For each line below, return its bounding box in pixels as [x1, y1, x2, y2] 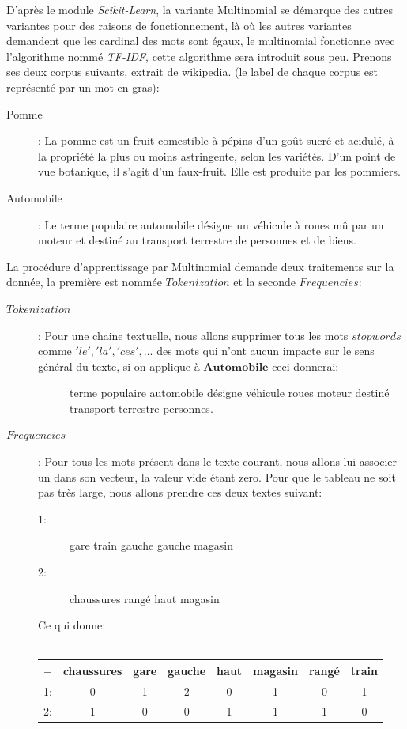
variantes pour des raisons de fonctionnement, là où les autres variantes [6, 17, 352, 33]
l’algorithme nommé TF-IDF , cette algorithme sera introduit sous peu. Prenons [6, 47, 392, 64]
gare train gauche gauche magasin [70, 537, 234, 553]
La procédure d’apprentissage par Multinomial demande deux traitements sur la [6, 258, 394, 274]
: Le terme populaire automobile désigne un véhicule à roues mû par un [38, 216, 384, 232]
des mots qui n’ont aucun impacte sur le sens [156, 342, 375, 359]
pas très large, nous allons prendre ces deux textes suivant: [38, 484, 322, 500]
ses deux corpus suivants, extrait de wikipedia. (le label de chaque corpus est [6, 63, 379, 80]
